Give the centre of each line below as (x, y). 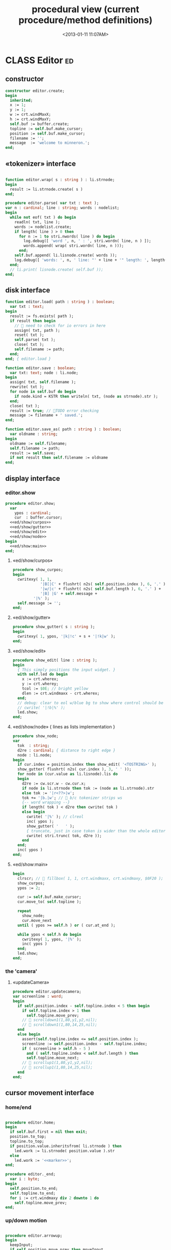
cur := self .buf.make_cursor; (49, 897)
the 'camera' (21, 971)
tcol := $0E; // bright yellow (55, 689)
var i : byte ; (25, 1179)
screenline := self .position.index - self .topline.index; (85, 1044)
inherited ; (21, 100)
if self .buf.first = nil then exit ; (49, 1132)
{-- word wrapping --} (46, 802)
